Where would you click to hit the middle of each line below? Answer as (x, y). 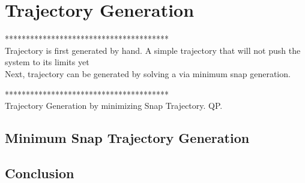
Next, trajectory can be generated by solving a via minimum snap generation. (148, 73)
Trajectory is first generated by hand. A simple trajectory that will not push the (153, 50)
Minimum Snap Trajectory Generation (127, 138)
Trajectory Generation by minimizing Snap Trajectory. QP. (114, 106)
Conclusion (40, 173)
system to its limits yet (47, 62)
